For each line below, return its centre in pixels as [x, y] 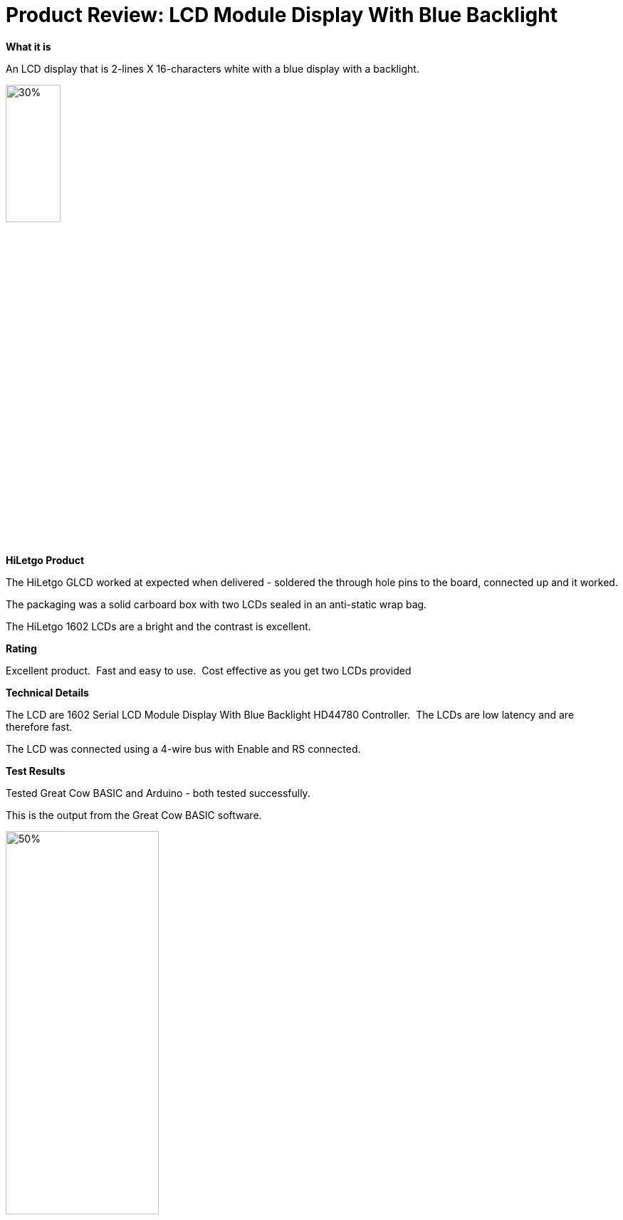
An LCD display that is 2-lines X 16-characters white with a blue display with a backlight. [213, 68]
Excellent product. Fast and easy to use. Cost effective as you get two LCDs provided [209, 671]
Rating [21, 649]
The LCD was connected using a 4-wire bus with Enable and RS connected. [183, 749]
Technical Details [47, 693]
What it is [28, 46]
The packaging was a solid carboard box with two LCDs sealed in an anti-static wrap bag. [216, 605]
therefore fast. [39, 727]
